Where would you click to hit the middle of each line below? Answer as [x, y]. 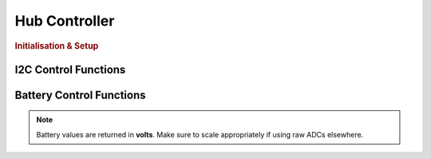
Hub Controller [65, 21]
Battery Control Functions [81, 95]
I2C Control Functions [70, 69]
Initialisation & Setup [57, 46]
